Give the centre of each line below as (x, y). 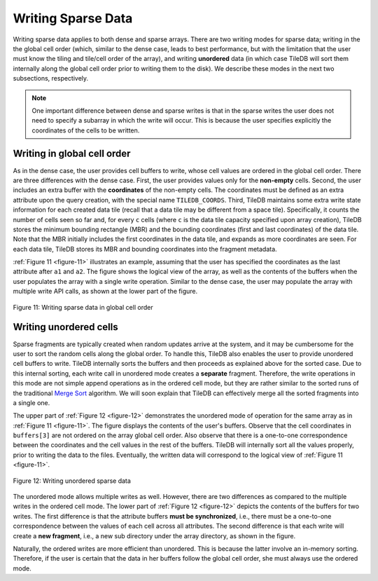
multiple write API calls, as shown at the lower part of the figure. (105, 292)
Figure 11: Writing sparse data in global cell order (83, 307)
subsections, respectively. (51, 78)
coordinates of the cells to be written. (86, 130)
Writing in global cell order (72, 154)
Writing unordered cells (65, 327)
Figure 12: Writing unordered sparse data (72, 481)
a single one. (31, 402)
